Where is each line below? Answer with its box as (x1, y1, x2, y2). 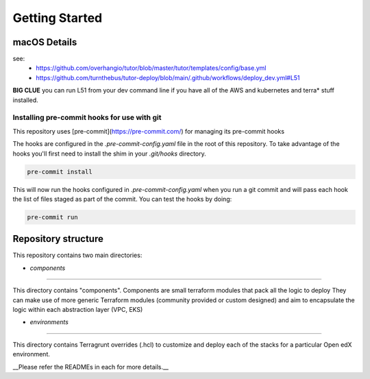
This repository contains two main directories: (12, 251, 143, 260)
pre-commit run (27, 213, 78, 221)
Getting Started (12, 10, 103, 25)
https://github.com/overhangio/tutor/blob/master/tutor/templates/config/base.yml (36, 64, 267, 72)
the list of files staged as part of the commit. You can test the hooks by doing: (12, 195, 232, 203)
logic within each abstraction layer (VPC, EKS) (12, 305, 143, 313)
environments (29, 318, 69, 326)
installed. (12, 96, 39, 104)
